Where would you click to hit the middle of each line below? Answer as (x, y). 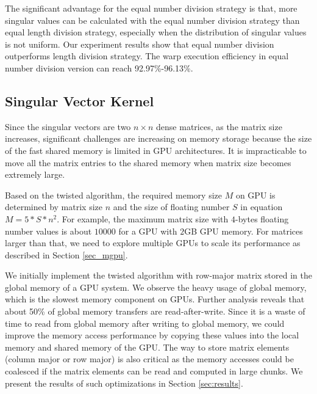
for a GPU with (148, 231)
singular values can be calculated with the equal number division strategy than (152, 20)
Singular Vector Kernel (80, 100)
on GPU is (255, 195)
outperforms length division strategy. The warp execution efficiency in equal (147, 56)
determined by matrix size (54, 207)
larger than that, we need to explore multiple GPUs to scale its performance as (153, 243)
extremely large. (35, 174)
